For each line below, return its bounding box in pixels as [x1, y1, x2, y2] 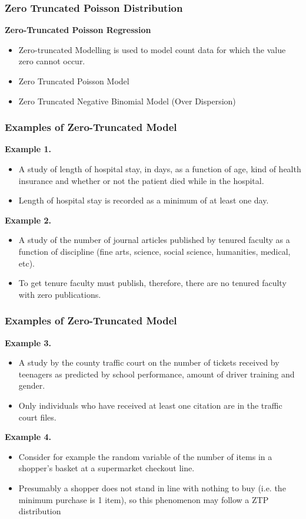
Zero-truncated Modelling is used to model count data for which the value [18, 43, 286, 55]
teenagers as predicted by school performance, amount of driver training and [18, 367, 295, 380]
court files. [18, 410, 56, 423]
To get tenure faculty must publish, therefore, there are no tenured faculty [18, 277, 287, 289]
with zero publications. [18, 288, 101, 300]
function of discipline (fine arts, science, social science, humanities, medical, [18, 245, 291, 257]
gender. [18, 379, 45, 392]
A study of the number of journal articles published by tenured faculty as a [18, 234, 290, 246]
